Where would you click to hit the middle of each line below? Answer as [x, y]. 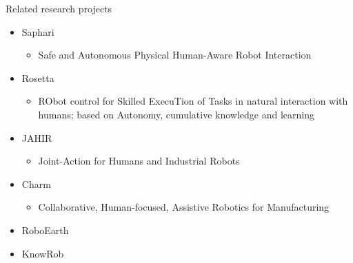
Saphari [38, 31]
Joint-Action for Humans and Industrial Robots [139, 161]
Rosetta [38, 77]
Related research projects [59, 8]
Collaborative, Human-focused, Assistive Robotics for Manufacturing [184, 207]
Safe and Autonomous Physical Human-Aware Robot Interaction [175, 55]
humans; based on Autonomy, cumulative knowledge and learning [176, 114]
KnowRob [43, 253]
